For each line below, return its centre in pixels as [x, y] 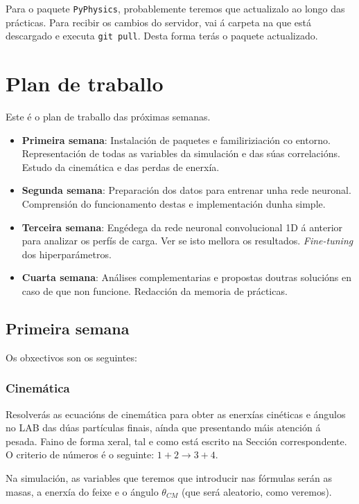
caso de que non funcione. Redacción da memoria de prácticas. [155, 290]
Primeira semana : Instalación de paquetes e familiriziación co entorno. [176, 139]
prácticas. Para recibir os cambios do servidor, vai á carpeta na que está [159, 22]
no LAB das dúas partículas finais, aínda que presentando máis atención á [163, 427]
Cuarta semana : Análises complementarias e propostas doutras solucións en [187, 277]
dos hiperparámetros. [67, 254]
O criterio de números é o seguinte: [80, 454]
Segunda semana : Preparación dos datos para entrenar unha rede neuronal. [186, 190]
